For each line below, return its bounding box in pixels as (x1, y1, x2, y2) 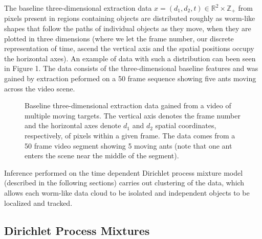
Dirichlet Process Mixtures (4, 222, 150, 238)
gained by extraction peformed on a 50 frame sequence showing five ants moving (4, 73, 256, 84)
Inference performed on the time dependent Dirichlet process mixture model (4, 167, 243, 178)
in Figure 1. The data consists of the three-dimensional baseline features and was (4, 63, 258, 74)
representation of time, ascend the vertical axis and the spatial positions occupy (4, 43, 254, 54)
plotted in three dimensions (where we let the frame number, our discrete (4, 33, 234, 43)
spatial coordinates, (155, 120, 216, 131)
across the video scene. (4, 83, 75, 93)
